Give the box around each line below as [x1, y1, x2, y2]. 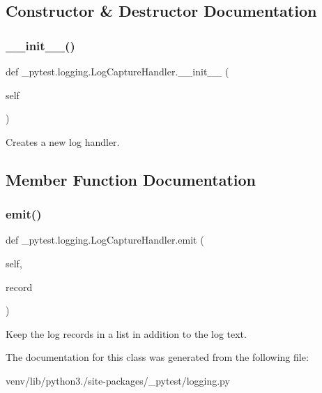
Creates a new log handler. [6, 134, 120, 149]
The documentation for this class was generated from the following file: [6, 350, 309, 364]
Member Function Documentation [6, 168, 256, 190]
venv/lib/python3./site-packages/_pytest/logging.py [6, 373, 230, 387]
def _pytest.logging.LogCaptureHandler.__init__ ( [6, 64, 229, 78]
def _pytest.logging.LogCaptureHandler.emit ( [6, 232, 204, 247]
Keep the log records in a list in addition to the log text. [6, 326, 247, 341]
